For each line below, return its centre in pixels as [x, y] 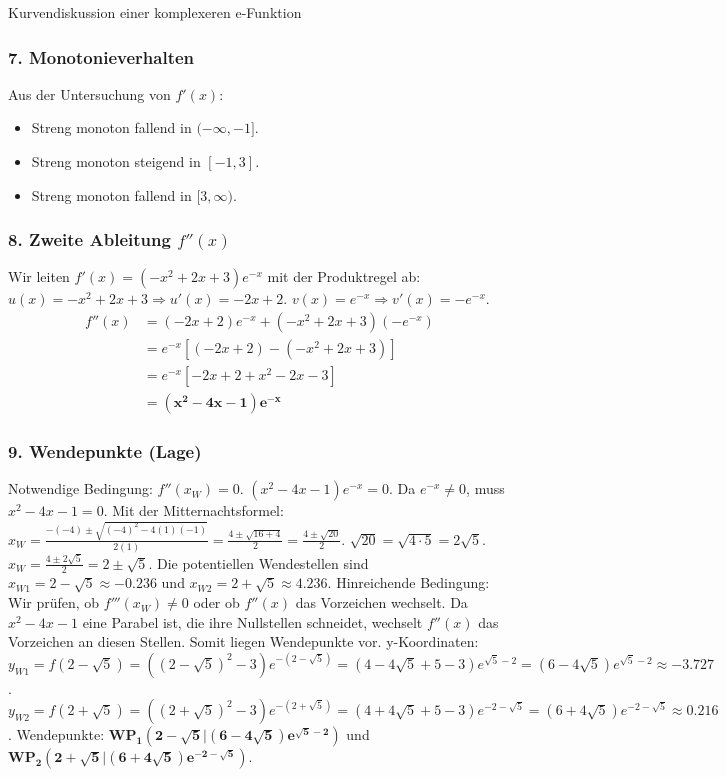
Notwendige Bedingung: [80, 488]
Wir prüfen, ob [54, 602]
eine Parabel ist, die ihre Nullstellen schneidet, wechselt [252, 621]
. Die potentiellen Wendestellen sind [258, 562]
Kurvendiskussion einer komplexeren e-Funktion [155, 12]
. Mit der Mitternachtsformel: [193, 510]
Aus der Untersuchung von [89, 93]
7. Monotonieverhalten [101, 56]
